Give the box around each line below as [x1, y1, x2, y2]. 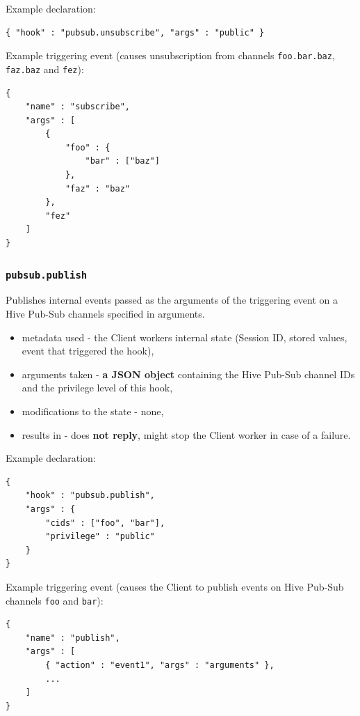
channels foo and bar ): [6, 593, 104, 607]
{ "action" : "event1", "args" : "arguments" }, [45, 660, 275, 670]
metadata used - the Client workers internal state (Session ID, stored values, [22, 329, 347, 344]
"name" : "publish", [25, 632, 120, 643]
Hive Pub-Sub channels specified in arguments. [6, 306, 205, 320]
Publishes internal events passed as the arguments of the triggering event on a [6, 293, 338, 307]
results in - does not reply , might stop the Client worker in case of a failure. [22, 427, 351, 442]
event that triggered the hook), [22, 343, 154, 358]
